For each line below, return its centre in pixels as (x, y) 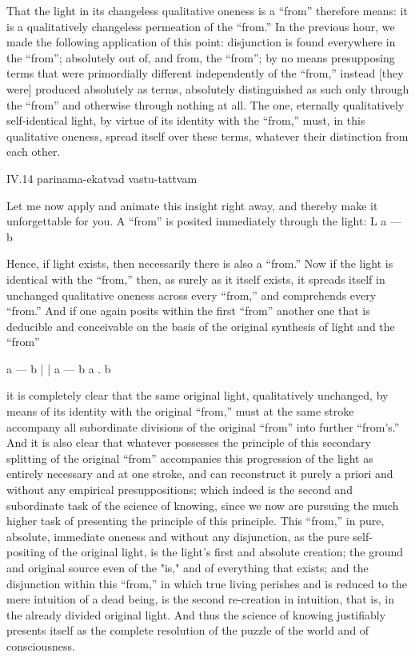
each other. (34, 151)
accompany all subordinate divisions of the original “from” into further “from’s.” (203, 426)
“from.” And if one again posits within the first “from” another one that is (188, 311)
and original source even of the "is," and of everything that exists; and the (188, 567)
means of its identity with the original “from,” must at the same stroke (180, 411)
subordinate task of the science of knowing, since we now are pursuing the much (203, 505)
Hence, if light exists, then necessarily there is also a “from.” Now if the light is (200, 263)
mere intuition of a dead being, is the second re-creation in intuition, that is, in (200, 599)
